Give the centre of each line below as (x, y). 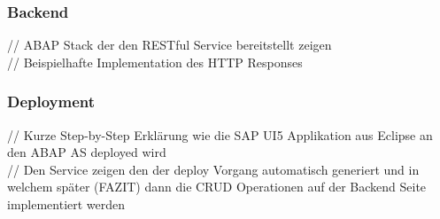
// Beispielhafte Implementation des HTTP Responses (155, 62)
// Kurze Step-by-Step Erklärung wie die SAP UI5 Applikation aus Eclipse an (220, 134)
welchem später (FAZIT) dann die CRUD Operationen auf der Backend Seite (217, 187)
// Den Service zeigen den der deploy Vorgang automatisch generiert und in (213, 169)
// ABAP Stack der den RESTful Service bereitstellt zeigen (170, 45)
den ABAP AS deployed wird (87, 152)
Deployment (51, 102)
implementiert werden (66, 204)
